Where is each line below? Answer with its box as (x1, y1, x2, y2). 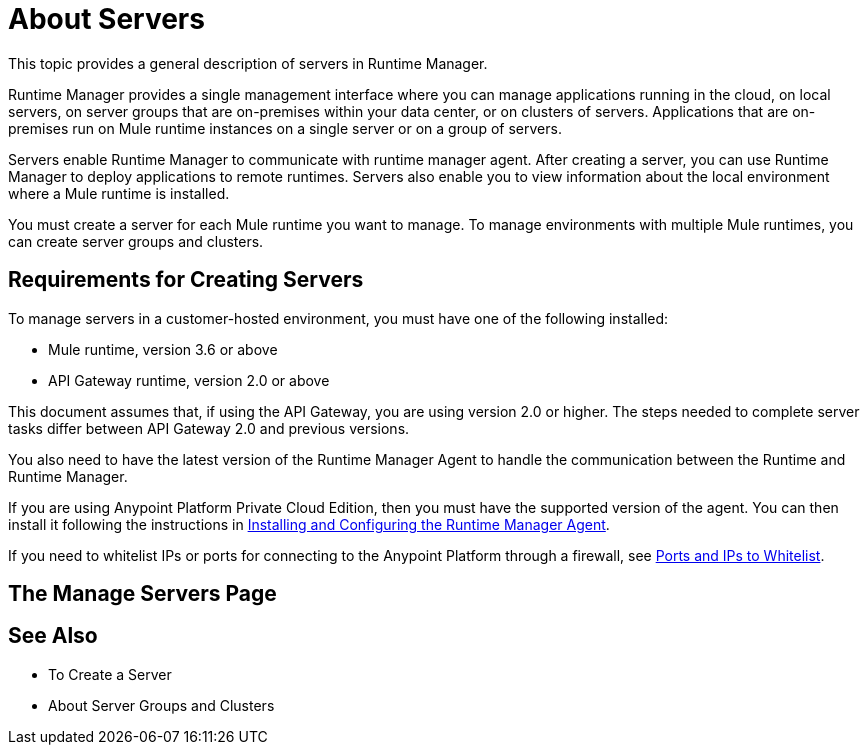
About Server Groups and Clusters (48, 696, 275, 714)
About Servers (8, 2, 205, 36)
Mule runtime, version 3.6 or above (48, 340, 278, 358)
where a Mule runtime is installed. (8, 184, 230, 202)
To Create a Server (48, 665, 172, 683)
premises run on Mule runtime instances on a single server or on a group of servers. (8, 119, 562, 137)
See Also (8, 623, 98, 649)
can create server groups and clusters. (8, 232, 264, 250)
